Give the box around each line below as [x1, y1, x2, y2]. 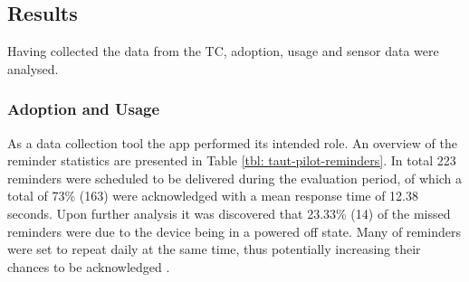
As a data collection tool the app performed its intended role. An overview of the [7, 133, 457, 152]
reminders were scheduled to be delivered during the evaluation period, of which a [7, 168, 463, 187]
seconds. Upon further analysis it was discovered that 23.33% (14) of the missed [7, 203, 451, 222]
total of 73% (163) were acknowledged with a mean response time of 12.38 [7, 186, 419, 205]
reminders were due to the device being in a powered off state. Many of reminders [7, 221, 461, 240]
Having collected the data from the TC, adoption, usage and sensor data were [7, 42, 439, 61]
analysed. [7, 59, 59, 78]
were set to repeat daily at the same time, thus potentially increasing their [7, 240, 421, 258]
